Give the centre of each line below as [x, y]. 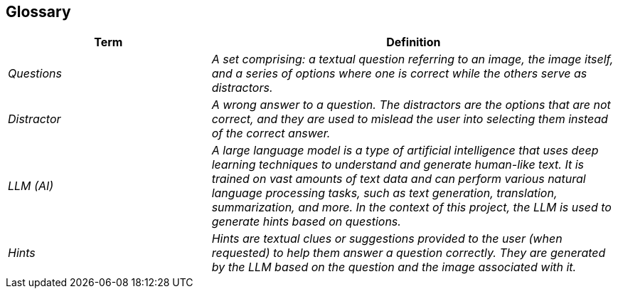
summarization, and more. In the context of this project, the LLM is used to [411, 208]
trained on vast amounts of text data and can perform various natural [399, 179]
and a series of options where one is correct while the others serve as [399, 74]
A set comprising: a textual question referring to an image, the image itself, [412, 59]
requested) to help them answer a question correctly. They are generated [409, 253]
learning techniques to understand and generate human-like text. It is [398, 165]
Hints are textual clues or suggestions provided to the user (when [387, 239]
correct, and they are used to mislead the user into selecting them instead [410, 119]
